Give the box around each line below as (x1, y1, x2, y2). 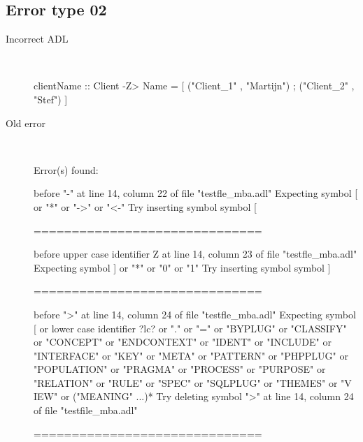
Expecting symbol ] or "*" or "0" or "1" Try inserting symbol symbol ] (34, 260, 331, 274)
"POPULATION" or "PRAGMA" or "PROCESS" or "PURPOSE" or (34, 362, 326, 376)
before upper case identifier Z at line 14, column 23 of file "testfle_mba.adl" (34, 246, 357, 261)
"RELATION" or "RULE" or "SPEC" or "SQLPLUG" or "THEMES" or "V (34, 375, 352, 390)
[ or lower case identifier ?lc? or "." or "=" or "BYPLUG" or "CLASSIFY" (34, 321, 347, 335)
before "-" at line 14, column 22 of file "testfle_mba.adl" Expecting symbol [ (34, 186, 358, 200)
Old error (6, 115, 45, 130)
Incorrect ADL (6, 31, 69, 46)
